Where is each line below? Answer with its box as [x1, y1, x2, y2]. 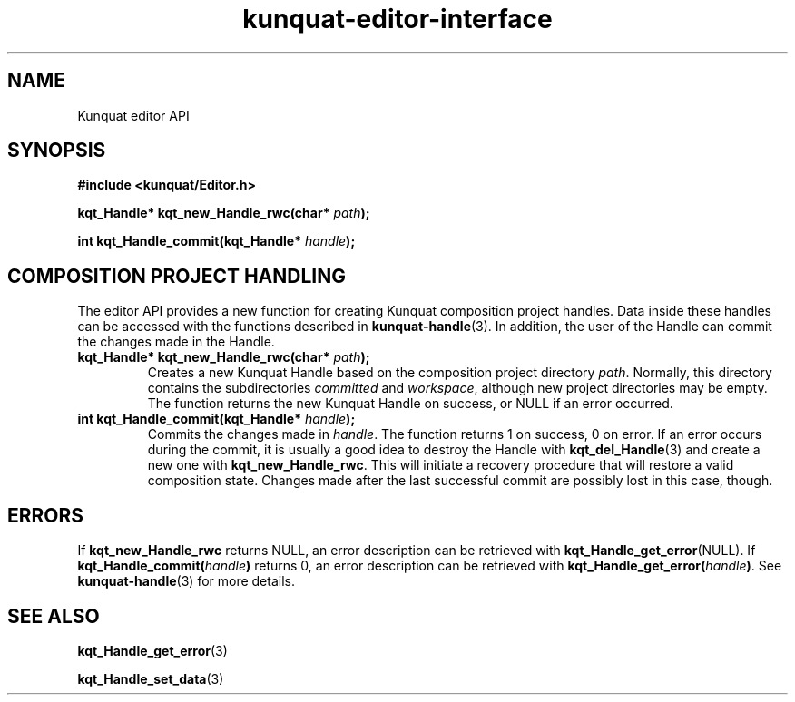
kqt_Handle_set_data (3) [77, 670, 224, 687]
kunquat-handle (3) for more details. [77, 573, 295, 590]
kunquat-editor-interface [242, 4, 553, 34]
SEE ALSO [7, 604, 100, 628]
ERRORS [7, 503, 84, 527]
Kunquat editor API [77, 107, 190, 123]
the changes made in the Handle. [77, 334, 275, 350]
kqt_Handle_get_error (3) [77, 642, 228, 658]
